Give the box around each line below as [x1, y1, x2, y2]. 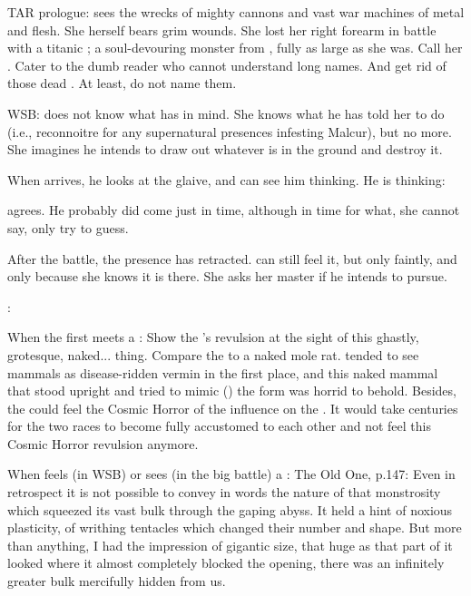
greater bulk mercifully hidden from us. [7, 572, 226, 591]
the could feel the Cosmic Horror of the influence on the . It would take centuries [7, 398, 458, 417]
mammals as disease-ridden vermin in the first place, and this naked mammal [7, 363, 438, 382]
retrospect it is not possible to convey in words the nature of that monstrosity [7, 483, 441, 502]
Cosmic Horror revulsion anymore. [7, 434, 199, 453]
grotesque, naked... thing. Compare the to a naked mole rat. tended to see [7, 345, 419, 364]
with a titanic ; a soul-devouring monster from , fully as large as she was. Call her [7, 38, 463, 57]
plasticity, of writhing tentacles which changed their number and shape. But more [7, 518, 462, 537]
